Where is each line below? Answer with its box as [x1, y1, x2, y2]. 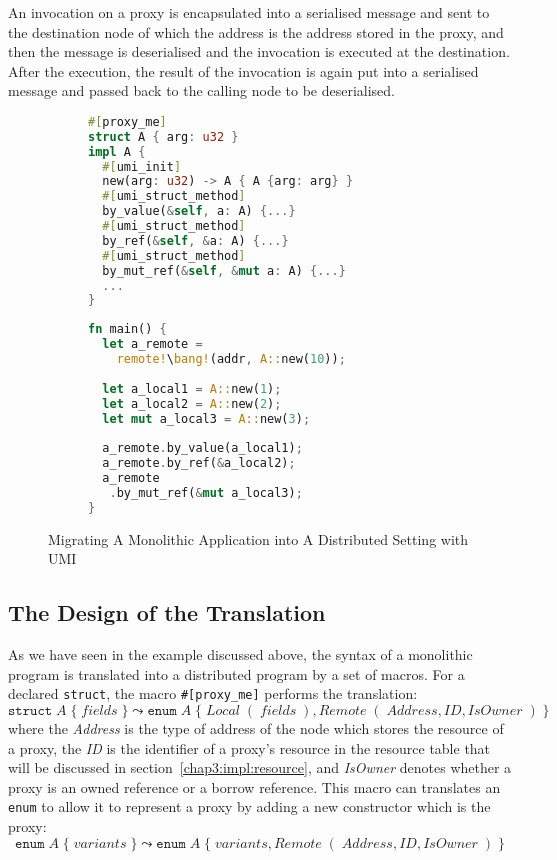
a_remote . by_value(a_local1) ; [102, 441, 303, 456]
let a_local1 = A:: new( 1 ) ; [102, 381, 282, 396]
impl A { [88, 144, 146, 159]
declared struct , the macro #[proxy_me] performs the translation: [8, 683, 418, 704]
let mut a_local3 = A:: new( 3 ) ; [102, 411, 311, 426]
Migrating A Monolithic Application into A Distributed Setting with [48, 528, 469, 549]
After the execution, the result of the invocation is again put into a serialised [8, 60, 479, 81]
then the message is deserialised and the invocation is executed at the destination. [8, 41, 510, 62]
